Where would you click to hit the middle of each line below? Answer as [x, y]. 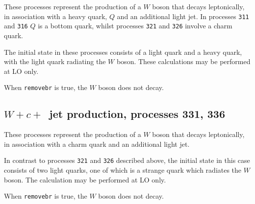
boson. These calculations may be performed [183, 61]
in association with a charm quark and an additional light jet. [97, 144]
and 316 [16, 26]
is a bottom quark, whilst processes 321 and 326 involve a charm [135, 26]
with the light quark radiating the [55, 61]
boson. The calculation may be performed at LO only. [85, 179]
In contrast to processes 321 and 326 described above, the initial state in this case [127, 160]
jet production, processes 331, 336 [137, 114]
